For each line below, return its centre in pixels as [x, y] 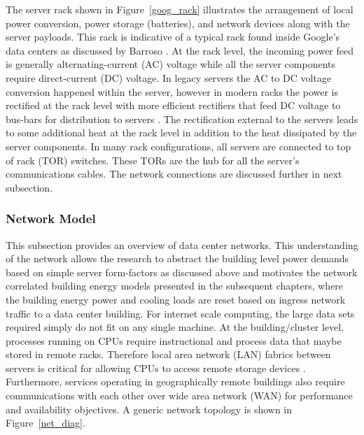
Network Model [51, 219]
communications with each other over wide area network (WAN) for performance [179, 395]
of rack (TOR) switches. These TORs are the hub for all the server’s [153, 160]
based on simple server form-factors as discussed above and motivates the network [182, 272]
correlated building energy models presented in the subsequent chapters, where [175, 286]
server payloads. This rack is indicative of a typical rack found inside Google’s [173, 37]
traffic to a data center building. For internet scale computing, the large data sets [180, 313]
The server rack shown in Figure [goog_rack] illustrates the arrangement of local [180, 9]
